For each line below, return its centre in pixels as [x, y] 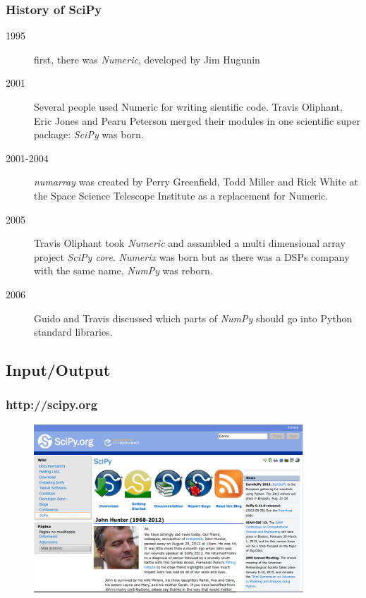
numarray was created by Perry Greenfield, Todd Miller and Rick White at [196, 182]
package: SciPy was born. [89, 134]
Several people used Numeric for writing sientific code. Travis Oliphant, [188, 106]
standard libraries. [73, 332]
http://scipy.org [52, 404]
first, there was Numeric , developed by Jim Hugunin [147, 59]
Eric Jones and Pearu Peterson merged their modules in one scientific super [197, 120]
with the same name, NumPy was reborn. [123, 270]
